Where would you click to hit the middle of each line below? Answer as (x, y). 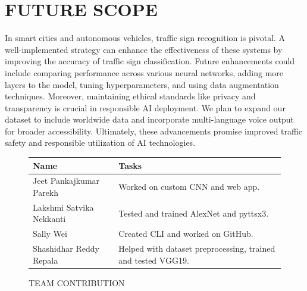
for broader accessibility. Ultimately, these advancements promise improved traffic (153, 131)
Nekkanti (49, 219)
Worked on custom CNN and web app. (189, 187)
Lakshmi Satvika (63, 207)
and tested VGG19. (154, 260)
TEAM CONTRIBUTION (77, 282)
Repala (46, 260)
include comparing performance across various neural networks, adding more (144, 72)
